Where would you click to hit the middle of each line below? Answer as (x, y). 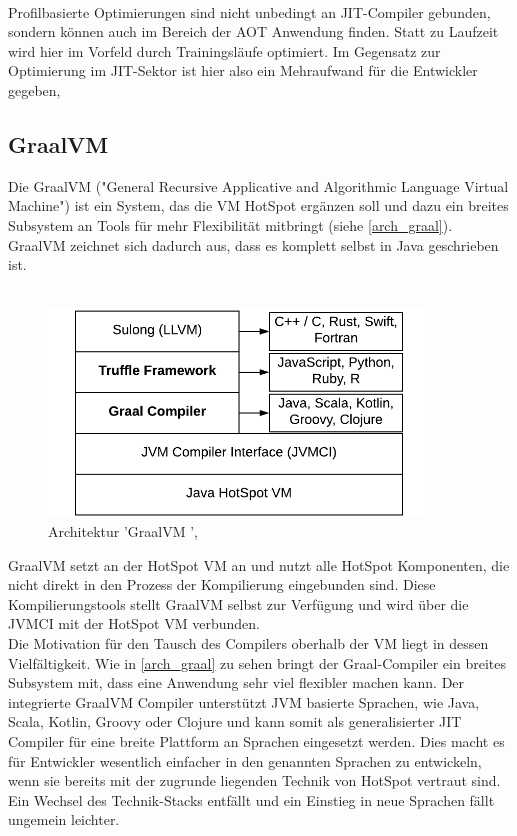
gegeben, (34, 89)
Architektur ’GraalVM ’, (123, 531)
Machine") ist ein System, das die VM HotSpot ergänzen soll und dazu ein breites (258, 205)
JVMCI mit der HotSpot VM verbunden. (134, 623)
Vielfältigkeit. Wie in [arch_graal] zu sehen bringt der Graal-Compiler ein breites (257, 662)
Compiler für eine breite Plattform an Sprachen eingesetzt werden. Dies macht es (256, 741)
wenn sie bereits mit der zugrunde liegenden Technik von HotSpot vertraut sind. (254, 780)
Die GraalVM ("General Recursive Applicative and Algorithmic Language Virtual (258, 185)
